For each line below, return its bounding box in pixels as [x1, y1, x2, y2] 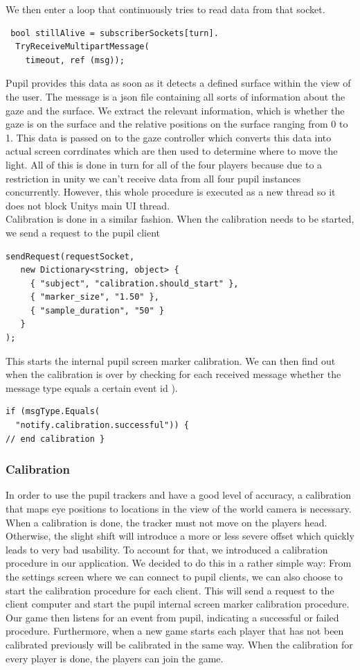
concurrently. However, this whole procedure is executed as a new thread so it [6, 184, 336, 199]
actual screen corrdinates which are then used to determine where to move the [6, 144, 338, 158]
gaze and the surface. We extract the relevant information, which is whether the [6, 103, 345, 117]
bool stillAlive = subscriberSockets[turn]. [10, 28, 219, 38]
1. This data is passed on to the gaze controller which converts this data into [6, 130, 332, 144]
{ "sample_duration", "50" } [30, 305, 165, 316]
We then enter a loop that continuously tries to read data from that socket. [6, 2, 325, 16]
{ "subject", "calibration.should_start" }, [30, 278, 239, 289]
